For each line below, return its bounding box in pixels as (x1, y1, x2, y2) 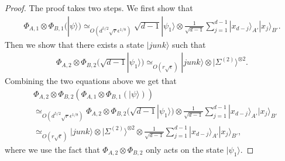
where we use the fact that (5, 143, 100, 155)
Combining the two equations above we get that (5, 75, 177, 87)
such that (172, 38, 206, 50)
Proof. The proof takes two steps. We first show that (5, 2, 193, 13)
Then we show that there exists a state (5, 38, 144, 50)
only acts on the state (146, 143, 224, 155)
